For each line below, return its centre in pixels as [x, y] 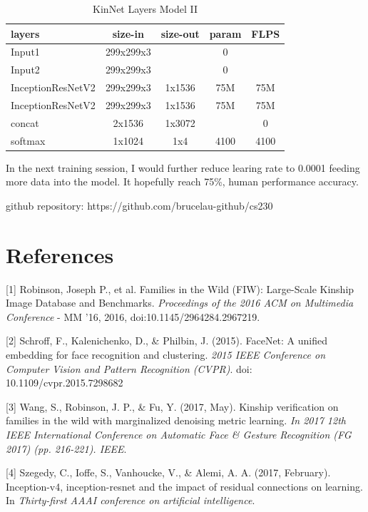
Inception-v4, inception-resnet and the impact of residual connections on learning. [184, 486]
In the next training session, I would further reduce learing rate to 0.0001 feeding [183, 167]
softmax [28, 140]
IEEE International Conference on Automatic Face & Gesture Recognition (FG [179, 434]
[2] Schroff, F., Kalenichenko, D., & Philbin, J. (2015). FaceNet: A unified [167, 341]
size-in [128, 33]
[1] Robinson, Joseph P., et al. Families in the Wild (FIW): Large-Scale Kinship [180, 288]
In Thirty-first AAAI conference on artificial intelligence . [131, 500]
